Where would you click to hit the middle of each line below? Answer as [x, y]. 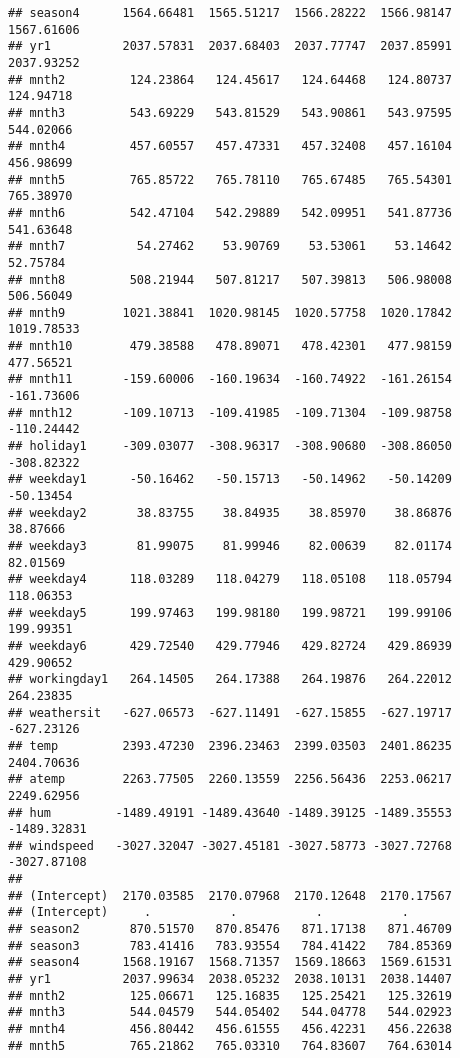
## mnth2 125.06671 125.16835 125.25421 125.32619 [230, 995]
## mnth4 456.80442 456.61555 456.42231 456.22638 [230, 1029]
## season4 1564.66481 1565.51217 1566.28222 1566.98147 [230, 13]
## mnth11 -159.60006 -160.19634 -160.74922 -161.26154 [230, 379]
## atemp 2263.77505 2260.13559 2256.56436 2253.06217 [230, 779]
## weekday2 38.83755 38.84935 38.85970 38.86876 [230, 512]
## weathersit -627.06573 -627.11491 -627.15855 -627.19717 [230, 712]
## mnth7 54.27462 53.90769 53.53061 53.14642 [230, 246]
